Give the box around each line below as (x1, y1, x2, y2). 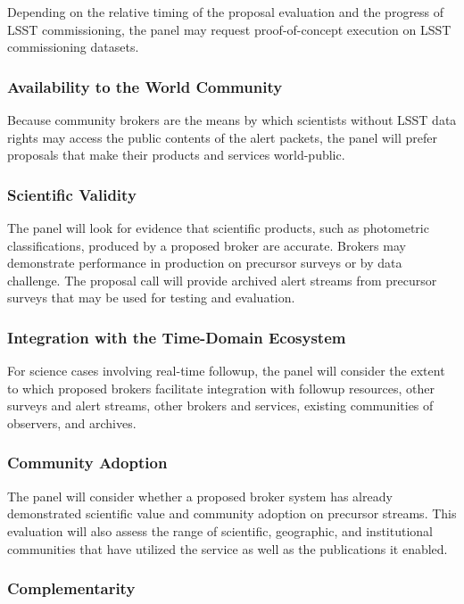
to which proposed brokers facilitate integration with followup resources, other (7, 378, 435, 397)
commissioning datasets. (7, 37, 139, 56)
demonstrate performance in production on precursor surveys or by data (7, 253, 402, 272)
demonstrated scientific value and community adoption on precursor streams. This (7, 504, 457, 523)
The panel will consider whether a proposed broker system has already (7, 486, 393, 505)
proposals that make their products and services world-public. (7, 145, 345, 164)
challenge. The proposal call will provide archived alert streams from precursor (7, 270, 437, 289)
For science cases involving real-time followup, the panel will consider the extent (7, 361, 445, 380)
